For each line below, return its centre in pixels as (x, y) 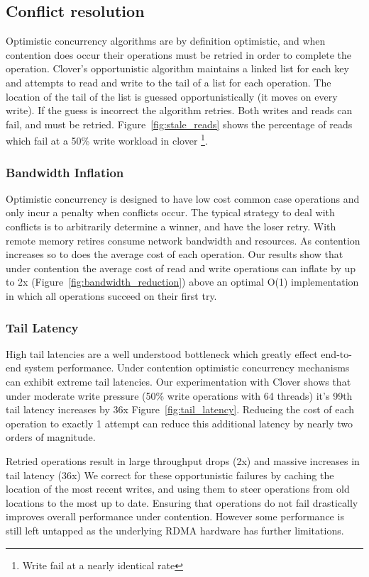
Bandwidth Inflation (65, 172)
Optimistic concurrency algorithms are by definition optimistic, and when (166, 41)
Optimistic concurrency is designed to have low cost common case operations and (183, 198)
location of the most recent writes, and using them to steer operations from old (178, 489)
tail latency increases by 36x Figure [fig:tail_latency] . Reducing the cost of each (180, 409)
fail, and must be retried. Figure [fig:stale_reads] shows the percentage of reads (179, 124)
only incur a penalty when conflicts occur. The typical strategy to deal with (170, 212)
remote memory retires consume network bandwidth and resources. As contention (183, 240)
